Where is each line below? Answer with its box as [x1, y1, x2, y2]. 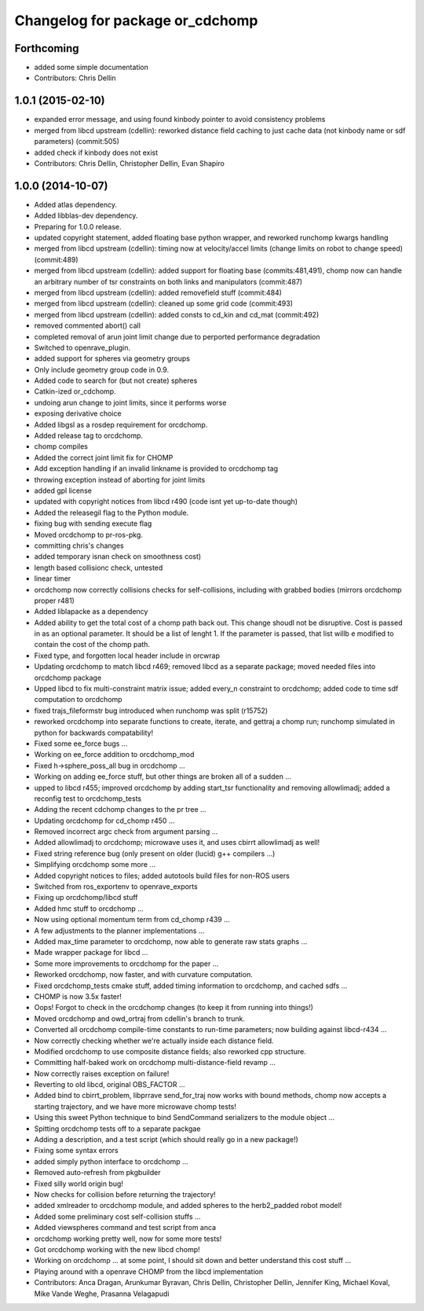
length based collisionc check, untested [34, 563, 163, 572]
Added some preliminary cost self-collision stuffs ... [34, 1211, 201, 1221]
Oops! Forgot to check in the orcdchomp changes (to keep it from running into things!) [34, 1003, 314, 1012]
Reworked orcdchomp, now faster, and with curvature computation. [34, 970, 253, 979]
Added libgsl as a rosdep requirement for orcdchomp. [34, 420, 208, 429]
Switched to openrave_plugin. [34, 343, 131, 352]
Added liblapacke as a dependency [34, 607, 148, 616]
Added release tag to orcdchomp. [34, 431, 144, 440]
